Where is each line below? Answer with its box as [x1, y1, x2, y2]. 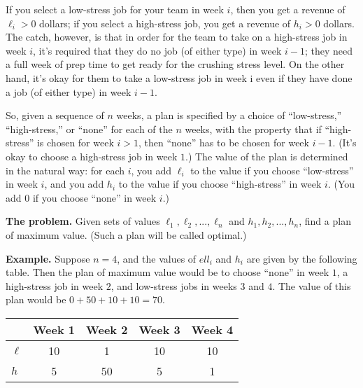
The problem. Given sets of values [6, 214, 160, 228]
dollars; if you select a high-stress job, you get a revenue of [39, 15, 291, 30]
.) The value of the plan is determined [185, 148, 348, 163]
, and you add [44, 176, 104, 191]
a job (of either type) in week [6, 84, 131, 99]
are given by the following [246, 251, 357, 265]
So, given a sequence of [6, 108, 104, 123]
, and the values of [117, 251, 197, 265]
